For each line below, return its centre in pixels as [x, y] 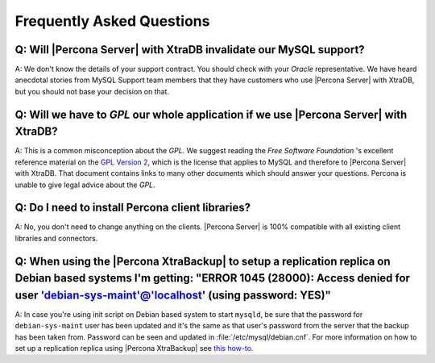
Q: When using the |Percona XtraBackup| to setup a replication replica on [203, 261]
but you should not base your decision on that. [92, 91]
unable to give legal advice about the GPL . [85, 185]
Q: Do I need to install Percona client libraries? [133, 208]
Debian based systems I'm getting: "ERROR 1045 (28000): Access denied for [213, 278]
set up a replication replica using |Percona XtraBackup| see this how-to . [134, 348]
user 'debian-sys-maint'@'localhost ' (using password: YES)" [173, 295]
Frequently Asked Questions [112, 21]
